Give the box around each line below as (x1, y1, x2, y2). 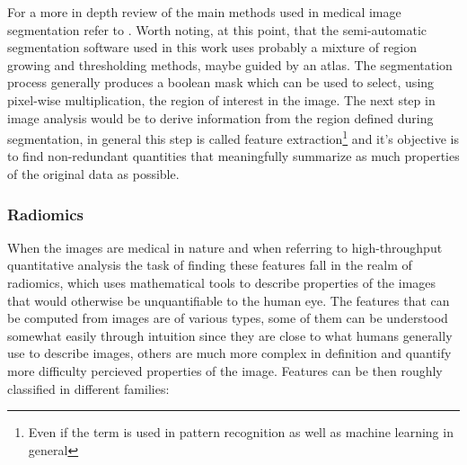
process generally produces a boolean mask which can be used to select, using (7, 73, 435, 92)
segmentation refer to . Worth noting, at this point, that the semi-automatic (7, 20, 427, 39)
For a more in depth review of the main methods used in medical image (7, 3, 401, 21)
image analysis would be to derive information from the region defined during (7, 108, 434, 127)
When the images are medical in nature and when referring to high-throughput (7, 237, 443, 256)
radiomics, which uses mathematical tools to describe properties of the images (7, 273, 436, 291)
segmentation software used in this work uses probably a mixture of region (7, 38, 418, 57)
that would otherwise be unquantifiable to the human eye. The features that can (7, 291, 450, 309)
